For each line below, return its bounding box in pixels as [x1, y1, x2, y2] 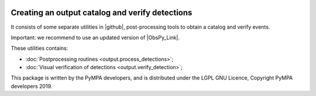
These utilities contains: [11, 44, 68, 52]
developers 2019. [11, 83, 53, 90]
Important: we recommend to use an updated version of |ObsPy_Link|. [11, 34, 180, 41]
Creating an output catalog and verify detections [11, 8, 193, 18]
